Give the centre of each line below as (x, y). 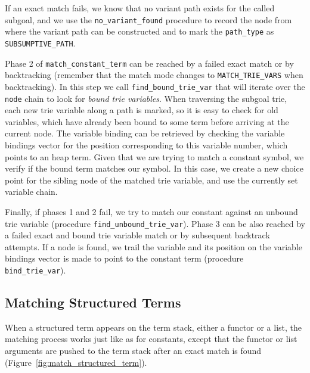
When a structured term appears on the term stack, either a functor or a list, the (153, 327)
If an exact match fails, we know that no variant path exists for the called (140, 8)
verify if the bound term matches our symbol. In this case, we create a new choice (154, 168)
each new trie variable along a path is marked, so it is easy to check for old (142, 110)
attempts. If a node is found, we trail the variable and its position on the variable (154, 246)
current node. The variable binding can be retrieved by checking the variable (145, 133)
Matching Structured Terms (93, 302)
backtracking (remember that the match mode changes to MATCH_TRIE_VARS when (154, 75)
